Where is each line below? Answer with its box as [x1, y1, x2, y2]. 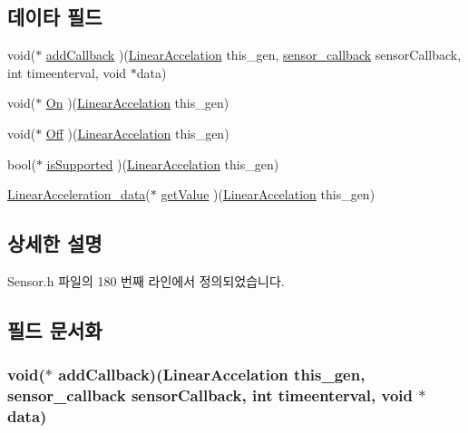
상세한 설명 [7, 229, 102, 257]
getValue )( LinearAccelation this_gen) [161, 185, 375, 204]
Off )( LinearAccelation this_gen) [45, 123, 229, 142]
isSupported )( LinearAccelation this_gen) [46, 154, 279, 173]
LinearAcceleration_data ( [7, 185, 151, 204]
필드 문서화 [7, 315, 102, 343]
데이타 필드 [7, 3, 102, 31]
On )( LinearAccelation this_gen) [45, 93, 229, 112]
